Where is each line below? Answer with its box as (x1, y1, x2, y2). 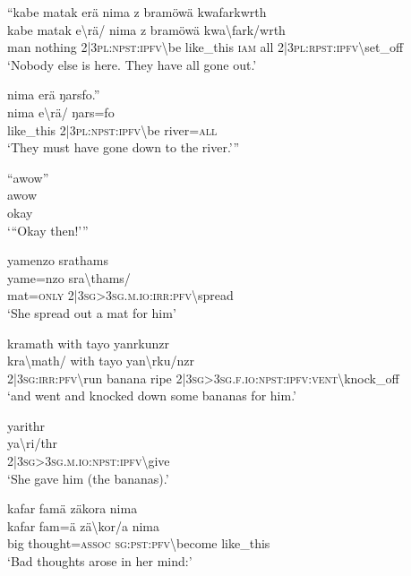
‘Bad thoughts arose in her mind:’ (7, 552, 193, 571)
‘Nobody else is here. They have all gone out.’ (7, 55, 257, 73)
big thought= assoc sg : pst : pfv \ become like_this (7, 534, 270, 553)
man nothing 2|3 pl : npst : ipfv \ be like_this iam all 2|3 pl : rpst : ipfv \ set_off (7, 38, 404, 56)
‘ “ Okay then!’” (7, 220, 89, 239)
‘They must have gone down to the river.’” (7, 138, 240, 157)
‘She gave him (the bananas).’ (7, 469, 169, 487)
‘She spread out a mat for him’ (7, 303, 176, 322)
